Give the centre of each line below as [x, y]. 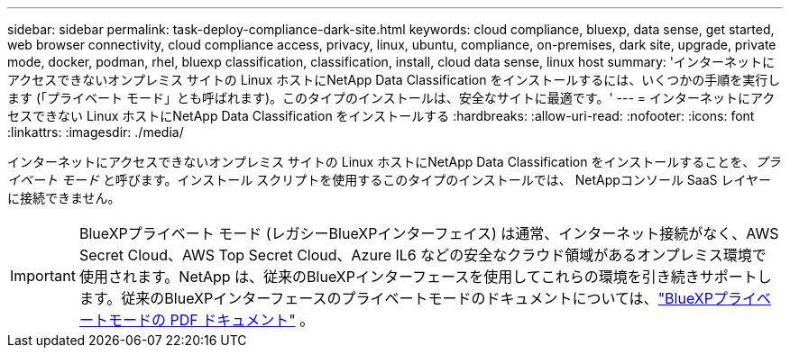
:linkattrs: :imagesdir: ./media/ [96, 132]
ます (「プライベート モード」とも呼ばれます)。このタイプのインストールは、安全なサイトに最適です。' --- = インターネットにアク [391, 98]
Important [43, 276]
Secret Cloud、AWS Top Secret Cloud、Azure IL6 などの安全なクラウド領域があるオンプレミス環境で [423, 255]
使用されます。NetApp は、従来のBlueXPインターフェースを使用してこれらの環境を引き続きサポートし [425, 277]
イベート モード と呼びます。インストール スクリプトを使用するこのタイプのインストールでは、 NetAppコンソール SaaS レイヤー [390, 180]
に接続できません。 [64, 198]
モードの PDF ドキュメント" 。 [211, 320]
